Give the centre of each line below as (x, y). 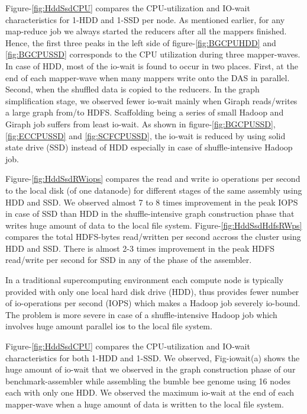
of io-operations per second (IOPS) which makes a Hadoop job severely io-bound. (153, 303)
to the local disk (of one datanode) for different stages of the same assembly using (154, 190)
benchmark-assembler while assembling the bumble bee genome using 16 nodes (148, 381)
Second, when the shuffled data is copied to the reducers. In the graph (133, 89)
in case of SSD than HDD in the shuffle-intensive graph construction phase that (150, 214)
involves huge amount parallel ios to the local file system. (109, 326)
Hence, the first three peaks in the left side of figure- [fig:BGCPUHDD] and (141, 42)
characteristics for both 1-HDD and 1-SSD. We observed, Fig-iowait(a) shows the (153, 357)
